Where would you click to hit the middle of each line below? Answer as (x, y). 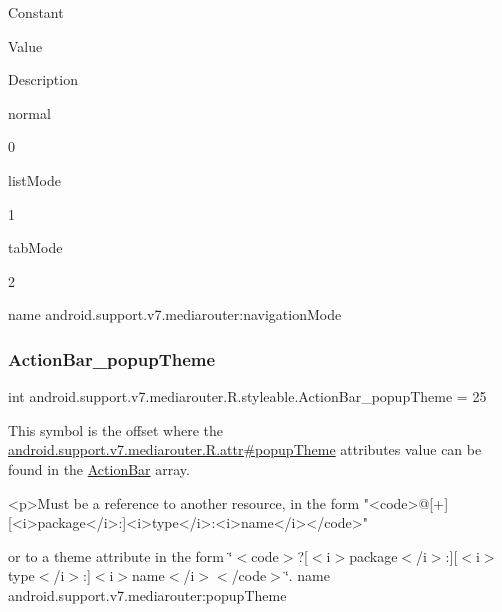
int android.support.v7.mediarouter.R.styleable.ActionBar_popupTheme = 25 (247, 396)
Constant (36, 12)
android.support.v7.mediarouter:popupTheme (147, 594)
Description (43, 79)
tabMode (35, 247)
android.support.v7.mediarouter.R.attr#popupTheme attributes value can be (245, 449)
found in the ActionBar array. (99, 468)
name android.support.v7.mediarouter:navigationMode (175, 314)
